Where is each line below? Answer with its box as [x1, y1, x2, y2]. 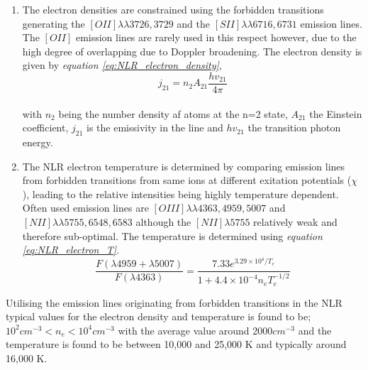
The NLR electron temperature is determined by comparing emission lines [22, 158, 345, 173]
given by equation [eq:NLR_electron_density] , [22, 58, 222, 72]
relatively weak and [253, 214, 338, 229]
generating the [22, 16, 85, 31]
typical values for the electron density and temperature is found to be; [6, 309, 311, 324]
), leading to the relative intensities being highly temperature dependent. [22, 186, 339, 201]
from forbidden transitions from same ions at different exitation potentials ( [22, 173, 352, 187]
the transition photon [247, 120, 341, 135]
